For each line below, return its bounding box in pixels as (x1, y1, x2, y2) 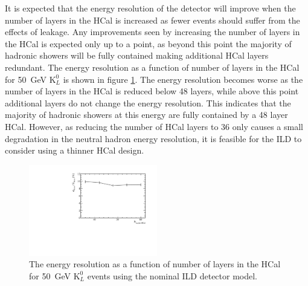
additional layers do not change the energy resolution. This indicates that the (5, 96, 291, 109)
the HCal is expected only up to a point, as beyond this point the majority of (5, 37, 292, 50)
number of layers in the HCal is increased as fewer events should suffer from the (5, 13, 300, 26)
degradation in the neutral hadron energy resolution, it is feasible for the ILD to (5, 132, 302, 145)
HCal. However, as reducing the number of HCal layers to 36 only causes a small (5, 120, 303, 132)
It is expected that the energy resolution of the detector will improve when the (5, 2, 296, 14)
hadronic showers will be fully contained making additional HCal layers (5, 49, 269, 62)
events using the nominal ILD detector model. (87, 269, 258, 282)
